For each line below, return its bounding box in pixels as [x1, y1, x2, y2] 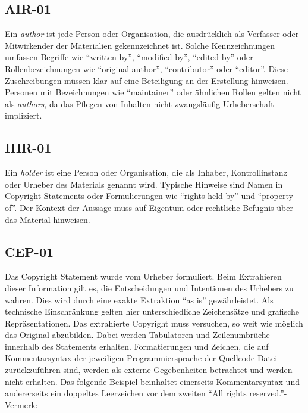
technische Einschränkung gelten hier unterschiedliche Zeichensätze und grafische [5, 305, 299, 318]
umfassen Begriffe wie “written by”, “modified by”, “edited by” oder [5, 51, 253, 63]
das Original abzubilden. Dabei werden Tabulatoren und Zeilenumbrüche [5, 328, 270, 341]
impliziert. [5, 109, 42, 122]
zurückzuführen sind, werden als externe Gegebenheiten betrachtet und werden [5, 364, 293, 376]
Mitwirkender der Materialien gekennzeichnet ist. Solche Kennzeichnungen [5, 39, 275, 51]
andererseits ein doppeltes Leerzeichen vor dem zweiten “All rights [5, 387, 247, 399]
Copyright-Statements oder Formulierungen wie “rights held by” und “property [5, 190, 293, 202]
